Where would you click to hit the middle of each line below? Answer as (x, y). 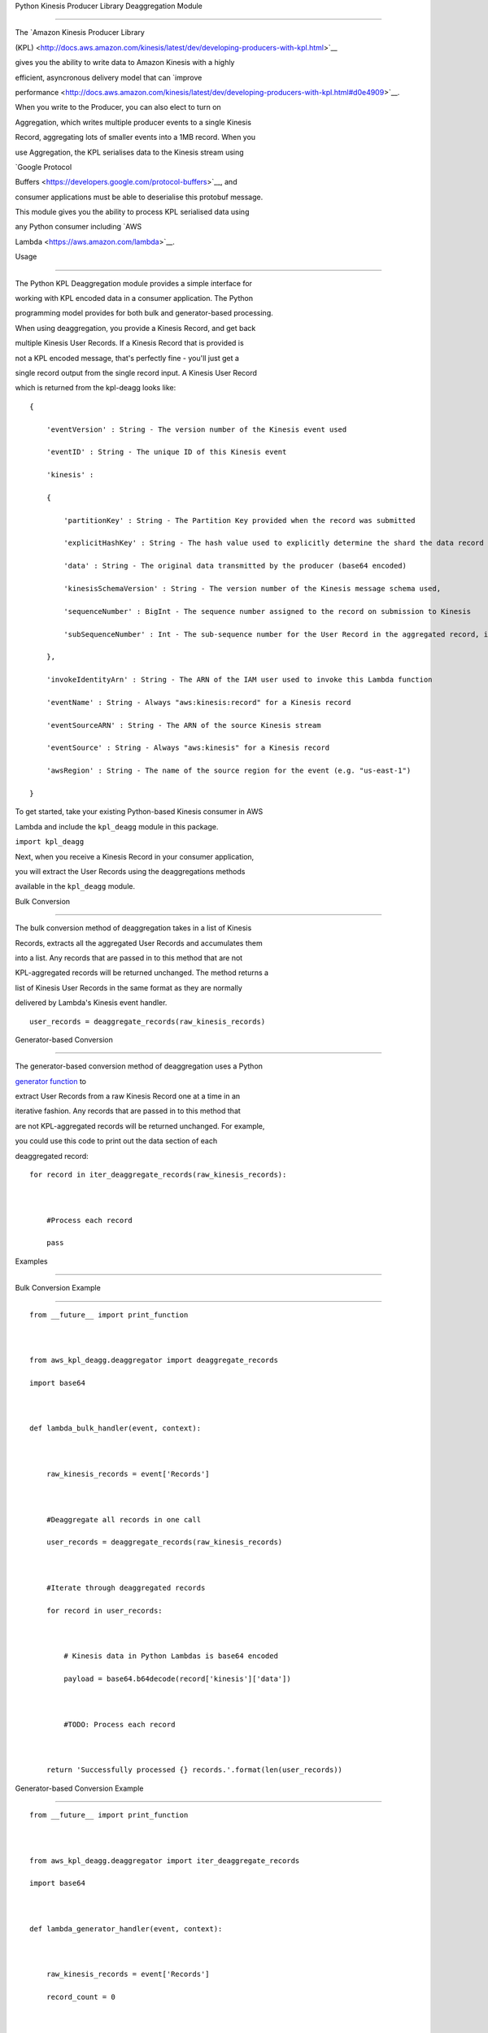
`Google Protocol (44, 167)
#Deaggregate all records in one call (124, 1519)
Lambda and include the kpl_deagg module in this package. (117, 826)
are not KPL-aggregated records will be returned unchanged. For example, (140, 1125)
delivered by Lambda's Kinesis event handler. (91, 1003)
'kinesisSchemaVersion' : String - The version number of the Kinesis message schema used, (253, 589)
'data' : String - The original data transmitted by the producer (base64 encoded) (235, 566)
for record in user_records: (104, 1611)
